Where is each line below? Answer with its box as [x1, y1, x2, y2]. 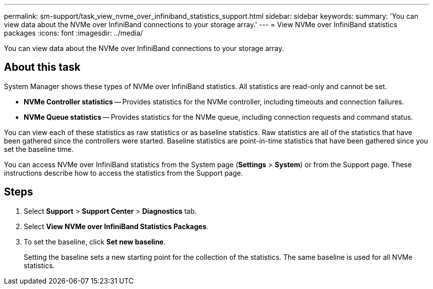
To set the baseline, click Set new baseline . [24, 237, 166, 246]
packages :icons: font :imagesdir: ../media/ [4, 29, 143, 37]
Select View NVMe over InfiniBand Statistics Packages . [24, 222, 209, 231]
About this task [4, 61, 81, 74]
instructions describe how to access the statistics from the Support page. [4, 168, 243, 177]
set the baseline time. [4, 144, 74, 153]
